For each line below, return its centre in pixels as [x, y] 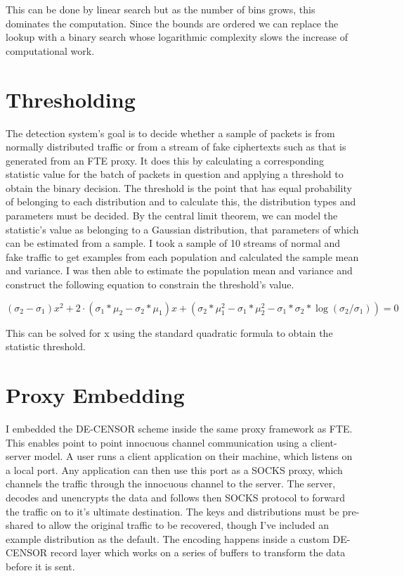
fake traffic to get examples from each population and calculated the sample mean [182, 256]
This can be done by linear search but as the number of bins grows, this [161, 9]
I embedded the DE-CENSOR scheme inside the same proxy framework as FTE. [179, 428]
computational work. [50, 50]
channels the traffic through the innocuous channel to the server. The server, [171, 484]
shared [20, 525]
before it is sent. [40, 566]
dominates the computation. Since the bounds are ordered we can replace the [172, 23]
